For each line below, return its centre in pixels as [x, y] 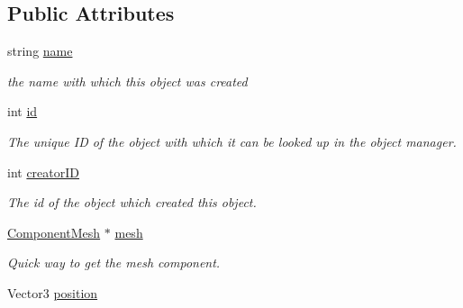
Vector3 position [53, 292]
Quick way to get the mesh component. [114, 263]
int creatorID [44, 172]
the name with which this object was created [127, 81]
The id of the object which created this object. [132, 202]
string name [40, 51]
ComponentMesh [54, 232]
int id [23, 111]
